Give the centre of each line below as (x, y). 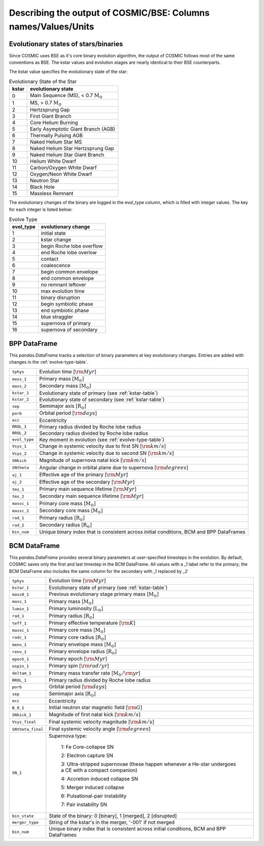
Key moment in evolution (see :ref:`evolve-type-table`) (102, 440)
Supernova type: (68, 736)
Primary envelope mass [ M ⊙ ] (82, 645)
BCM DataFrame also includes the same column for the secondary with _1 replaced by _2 (98, 571)
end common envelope (67, 278)
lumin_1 (21, 609)
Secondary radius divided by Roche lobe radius (94, 433)
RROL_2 (19, 433)
